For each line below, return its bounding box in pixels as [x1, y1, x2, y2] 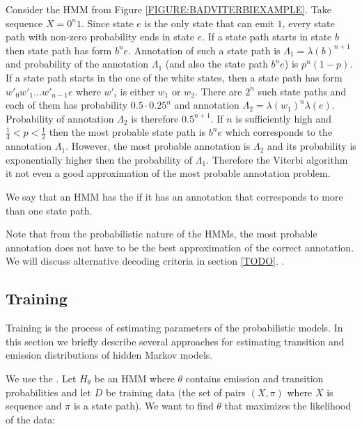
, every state [282, 15, 335, 30]
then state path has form [6, 42, 112, 57]
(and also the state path [165, 56, 268, 71]
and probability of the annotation [6, 56, 149, 71]
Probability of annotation [6, 111, 114, 125]
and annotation [174, 97, 239, 112]
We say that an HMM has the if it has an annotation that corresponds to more [6, 189, 343, 203]
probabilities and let [6, 384, 92, 399]
